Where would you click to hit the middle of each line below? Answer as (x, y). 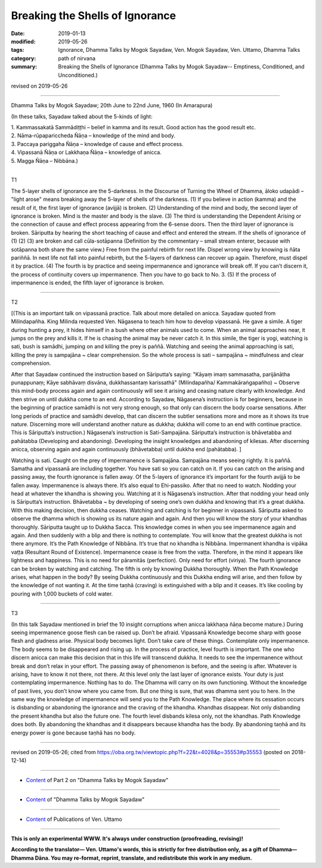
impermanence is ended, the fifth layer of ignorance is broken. (88, 283)
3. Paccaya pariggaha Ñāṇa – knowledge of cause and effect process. (97, 144)
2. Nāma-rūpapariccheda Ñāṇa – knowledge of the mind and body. (93, 136)
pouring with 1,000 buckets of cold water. (62, 594)
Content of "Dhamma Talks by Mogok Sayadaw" (85, 799)
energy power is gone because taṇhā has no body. (73, 733)
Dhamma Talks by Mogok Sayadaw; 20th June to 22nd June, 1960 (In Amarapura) (112, 106)
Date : (18, 33)
